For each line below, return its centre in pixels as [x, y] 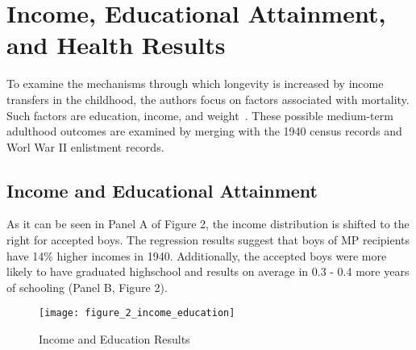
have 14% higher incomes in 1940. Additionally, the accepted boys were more [197, 255]
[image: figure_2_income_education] [137, 313]
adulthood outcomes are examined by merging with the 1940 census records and [204, 131]
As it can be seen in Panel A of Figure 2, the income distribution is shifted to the [208, 224]
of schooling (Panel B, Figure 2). [87, 287]
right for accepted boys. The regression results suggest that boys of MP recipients [208, 240]
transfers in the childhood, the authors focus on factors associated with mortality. [208, 99]
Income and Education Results [114, 339]
